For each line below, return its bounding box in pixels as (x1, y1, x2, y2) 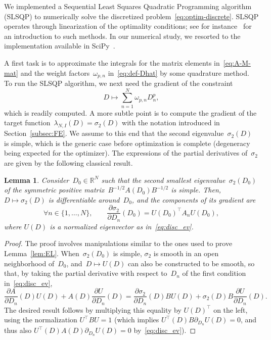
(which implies (114, 314, 159, 325)
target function (4, 117, 51, 128)
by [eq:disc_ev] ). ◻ (133, 325, 196, 335)
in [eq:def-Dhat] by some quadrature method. (108, 67, 249, 78)
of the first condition (182, 268, 246, 278)
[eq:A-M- (223, 57, 251, 68)
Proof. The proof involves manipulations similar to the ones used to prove (4, 238, 233, 249)
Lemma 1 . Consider (4, 174, 69, 185)
